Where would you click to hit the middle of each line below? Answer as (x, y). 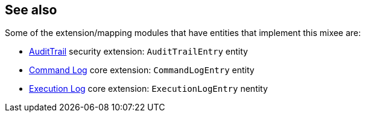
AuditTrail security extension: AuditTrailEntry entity (138, 52)
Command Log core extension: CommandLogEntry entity (142, 70)
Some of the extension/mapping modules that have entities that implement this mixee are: (183, 33)
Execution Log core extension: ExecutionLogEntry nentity (148, 89)
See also (31, 10)
